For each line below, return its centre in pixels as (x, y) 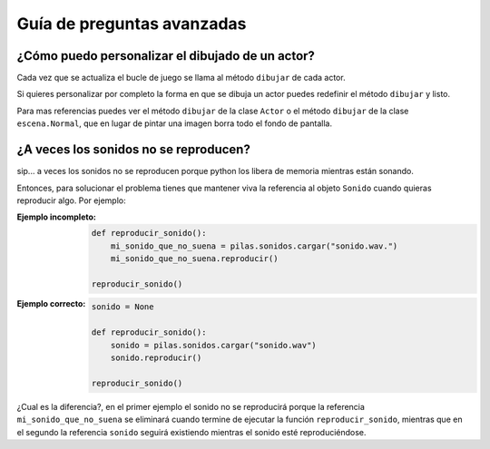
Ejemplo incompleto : (57, 217)
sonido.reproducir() (156, 358)
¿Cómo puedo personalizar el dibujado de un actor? (166, 56)
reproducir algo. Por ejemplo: (71, 200)
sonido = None (122, 307)
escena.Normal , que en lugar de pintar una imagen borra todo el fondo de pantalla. (175, 123)
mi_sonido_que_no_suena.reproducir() (194, 259)
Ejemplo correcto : (51, 303)
